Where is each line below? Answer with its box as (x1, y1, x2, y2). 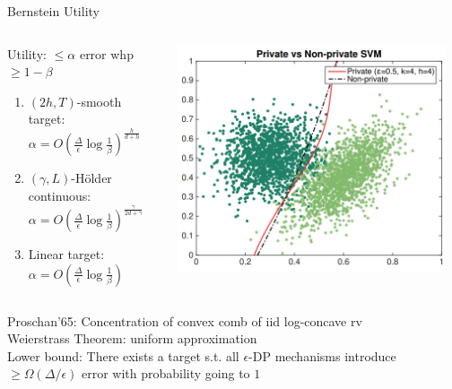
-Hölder (71, 169, 112, 187)
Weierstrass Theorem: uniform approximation (7, 329, 257, 348)
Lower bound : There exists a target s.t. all (7, 346, 239, 365)
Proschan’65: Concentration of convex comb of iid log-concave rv (7, 311, 362, 330)
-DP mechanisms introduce (248, 346, 396, 365)
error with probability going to (81, 364, 250, 383)
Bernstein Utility (7, 2, 100, 20)
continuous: (28, 186, 91, 204)
